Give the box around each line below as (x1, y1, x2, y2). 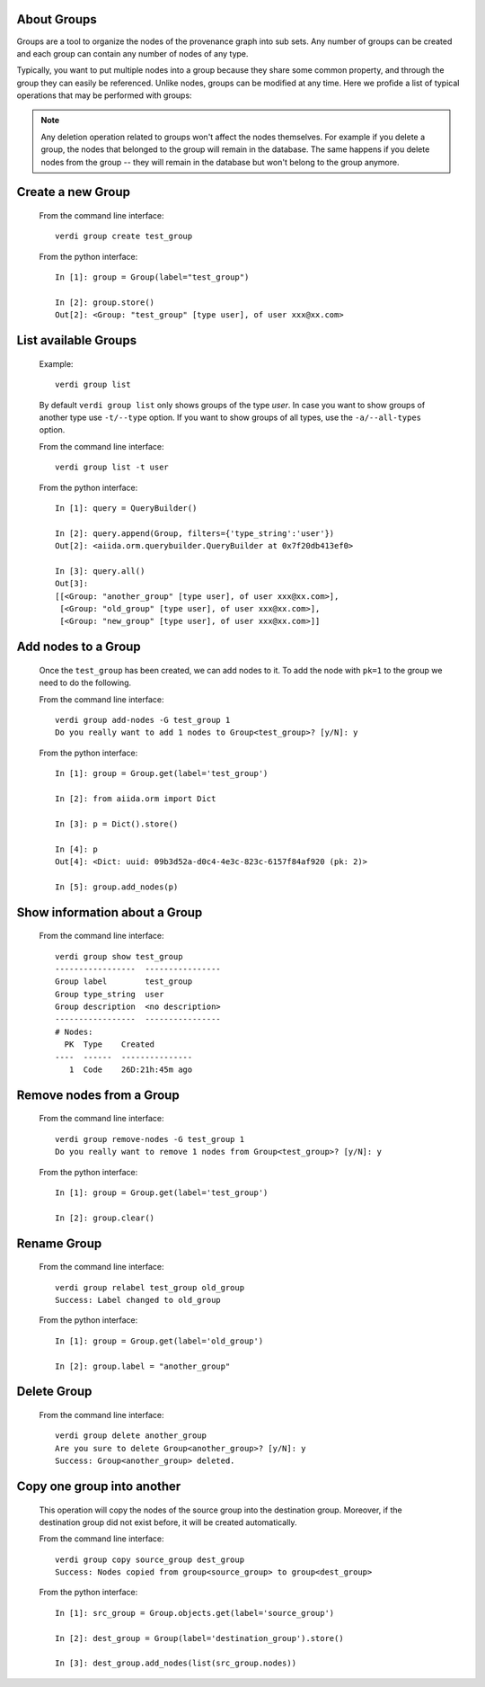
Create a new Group (16, 184, 130, 200)
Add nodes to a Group (16, 639, 141, 655)
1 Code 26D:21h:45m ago (68, 1065, 193, 1075)
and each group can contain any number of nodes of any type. (16, 48, 249, 58)
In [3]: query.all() (55, 566, 145, 576)
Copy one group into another (16, 1478, 181, 1494)
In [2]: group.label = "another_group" (55, 1361, 231, 1371)
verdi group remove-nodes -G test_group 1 (55, 1134, 245, 1144)
